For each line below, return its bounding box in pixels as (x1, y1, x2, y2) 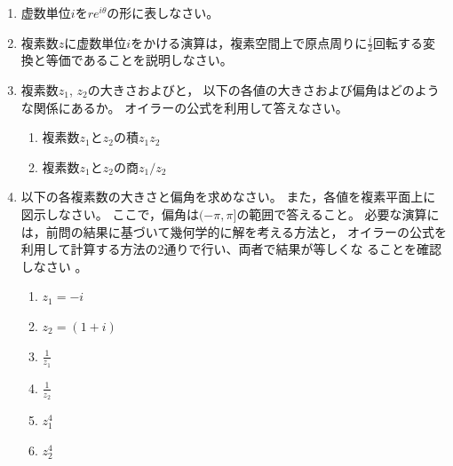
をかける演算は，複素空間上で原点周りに (131, 33, 368, 51)
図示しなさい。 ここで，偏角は (20, 204, 199, 223)
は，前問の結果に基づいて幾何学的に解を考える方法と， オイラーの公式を (20, 222, 448, 241)
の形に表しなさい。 (107, 4, 219, 21)
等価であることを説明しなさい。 (45, 51, 233, 69)
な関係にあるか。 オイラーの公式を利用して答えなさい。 (20, 98, 348, 116)
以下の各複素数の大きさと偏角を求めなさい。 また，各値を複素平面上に (20, 187, 436, 206)
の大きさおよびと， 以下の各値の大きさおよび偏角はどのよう (87, 81, 440, 99)
